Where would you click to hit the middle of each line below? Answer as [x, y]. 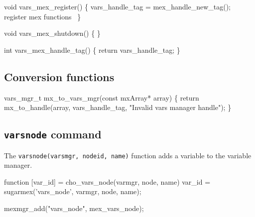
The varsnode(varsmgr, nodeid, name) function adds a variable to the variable [128, 155]
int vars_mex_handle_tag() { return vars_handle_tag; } [92, 50]
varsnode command [53, 134]
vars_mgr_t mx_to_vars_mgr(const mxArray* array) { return [102, 97]
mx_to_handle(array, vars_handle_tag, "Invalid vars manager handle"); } [118, 107]
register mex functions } [43, 16]
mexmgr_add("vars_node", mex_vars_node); [74, 208]
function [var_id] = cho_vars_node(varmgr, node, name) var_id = [107, 181]
